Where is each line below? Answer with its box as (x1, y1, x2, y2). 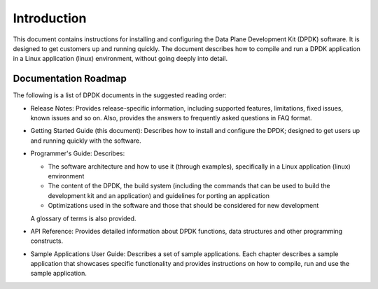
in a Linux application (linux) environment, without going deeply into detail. (13, 55, 228, 63)
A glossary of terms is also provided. (30, 214, 136, 223)
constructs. (30, 237, 64, 245)
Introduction (13, 10, 87, 26)
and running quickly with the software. (30, 136, 141, 145)
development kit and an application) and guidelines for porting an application (48, 191, 269, 199)
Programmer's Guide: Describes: (30, 149, 125, 157)
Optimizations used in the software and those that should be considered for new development (48, 202, 319, 210)
